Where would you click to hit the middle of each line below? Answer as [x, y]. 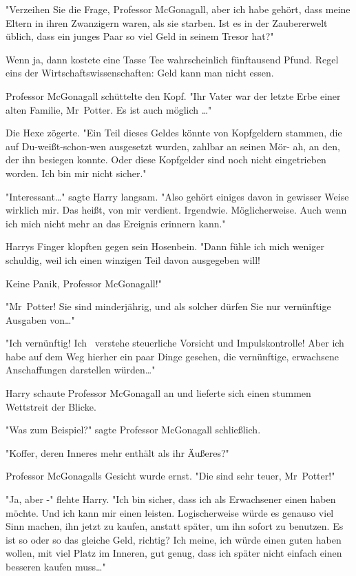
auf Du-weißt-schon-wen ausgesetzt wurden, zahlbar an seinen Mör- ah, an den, [173, 146]
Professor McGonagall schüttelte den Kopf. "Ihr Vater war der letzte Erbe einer [173, 95]
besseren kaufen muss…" [56, 566]
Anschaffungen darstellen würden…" [81, 370]
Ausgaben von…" [40, 319]
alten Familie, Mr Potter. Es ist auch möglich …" [109, 109]
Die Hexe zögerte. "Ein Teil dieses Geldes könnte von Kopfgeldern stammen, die [174, 133]
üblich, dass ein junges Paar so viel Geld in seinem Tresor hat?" [140, 36]
